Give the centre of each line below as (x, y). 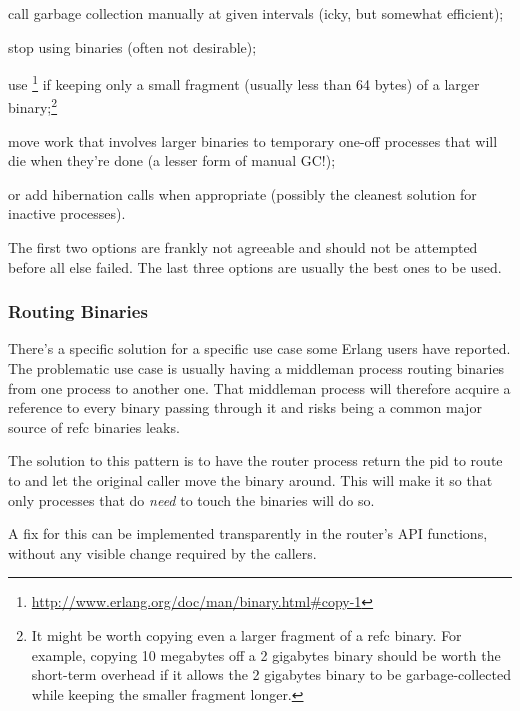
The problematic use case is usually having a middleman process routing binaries (256, 368)
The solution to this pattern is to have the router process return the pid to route (255, 460)
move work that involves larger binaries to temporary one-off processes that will (253, 140)
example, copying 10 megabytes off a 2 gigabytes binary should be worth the (266, 654)
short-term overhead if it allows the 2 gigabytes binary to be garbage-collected (271, 674)
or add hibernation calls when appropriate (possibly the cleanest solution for (242, 193)
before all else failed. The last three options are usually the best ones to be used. (255, 266)
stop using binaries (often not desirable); (132, 46)
